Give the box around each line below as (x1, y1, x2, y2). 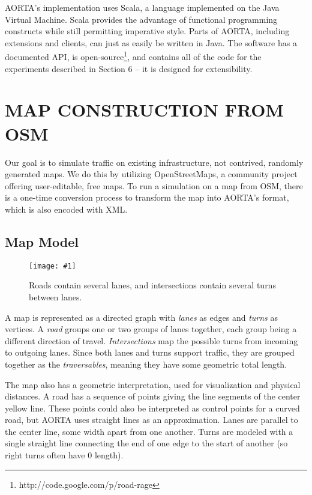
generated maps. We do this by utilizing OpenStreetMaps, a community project (5, 168, 298, 180)
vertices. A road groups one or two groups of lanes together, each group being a (5, 323, 297, 335)
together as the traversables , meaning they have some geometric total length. (5, 357, 287, 370)
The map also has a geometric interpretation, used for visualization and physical (5, 378, 301, 390)
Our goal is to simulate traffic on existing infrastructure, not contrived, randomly (5, 156, 304, 168)
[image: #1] (29, 261, 76, 270)
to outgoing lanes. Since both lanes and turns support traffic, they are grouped (5, 346, 295, 359)
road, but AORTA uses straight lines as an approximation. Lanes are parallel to (5, 413, 298, 426)
